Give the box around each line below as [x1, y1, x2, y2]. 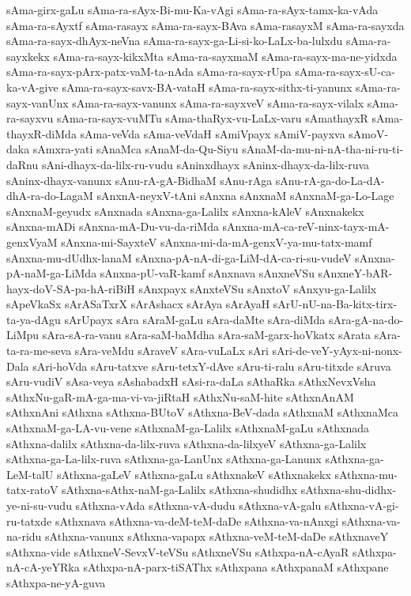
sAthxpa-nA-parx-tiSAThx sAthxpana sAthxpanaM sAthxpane [83, 559, 389, 575]
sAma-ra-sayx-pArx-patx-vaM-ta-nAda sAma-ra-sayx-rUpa [6, 63, 292, 80]
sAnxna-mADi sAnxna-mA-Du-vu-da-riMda [6, 218, 219, 235]
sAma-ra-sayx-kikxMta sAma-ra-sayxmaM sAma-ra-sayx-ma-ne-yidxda [53, 47, 398, 64]
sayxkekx [6, 47, 50, 64]
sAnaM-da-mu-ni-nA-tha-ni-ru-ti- [242, 141, 404, 157]
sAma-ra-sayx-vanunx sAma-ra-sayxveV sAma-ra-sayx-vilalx [72, 94, 364, 111]
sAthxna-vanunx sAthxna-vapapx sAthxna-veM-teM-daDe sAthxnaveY [45, 528, 389, 545]
